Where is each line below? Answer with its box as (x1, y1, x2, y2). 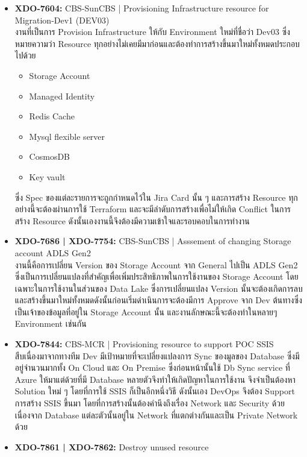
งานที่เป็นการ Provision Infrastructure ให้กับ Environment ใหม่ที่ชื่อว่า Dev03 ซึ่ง (14, 25, 290, 38)
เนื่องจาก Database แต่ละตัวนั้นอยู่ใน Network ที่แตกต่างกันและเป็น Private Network (14, 408, 298, 421)
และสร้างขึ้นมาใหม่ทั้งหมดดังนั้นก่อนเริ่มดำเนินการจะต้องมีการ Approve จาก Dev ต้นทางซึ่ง (14, 294, 302, 306)
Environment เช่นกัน (14, 317, 87, 330)
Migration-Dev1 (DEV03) (14, 13, 110, 26)
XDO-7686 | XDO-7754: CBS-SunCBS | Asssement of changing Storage (14, 235, 291, 247)
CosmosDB (29, 150, 70, 163)
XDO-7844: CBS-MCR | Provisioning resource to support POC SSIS (14, 338, 274, 350)
